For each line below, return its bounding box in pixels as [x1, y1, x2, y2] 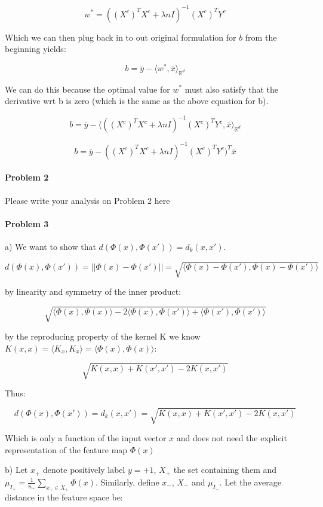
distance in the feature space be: [5, 490, 123, 503]
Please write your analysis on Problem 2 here [5, 194, 170, 206]
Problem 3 [5, 217, 49, 230]
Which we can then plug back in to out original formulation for [5, 30, 236, 43]
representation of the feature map [5, 443, 128, 456]
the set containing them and [173, 463, 277, 476]
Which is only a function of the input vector [5, 432, 167, 444]
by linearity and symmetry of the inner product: [5, 285, 182, 298]
